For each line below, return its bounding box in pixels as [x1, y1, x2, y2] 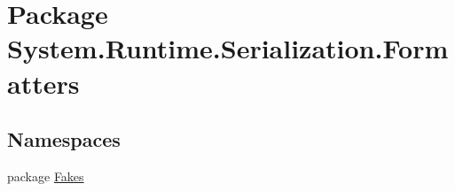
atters [7, 65, 80, 101]
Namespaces [7, 126, 121, 153]
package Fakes [7, 166, 84, 185]
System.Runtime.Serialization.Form [7, 30, 449, 66]
